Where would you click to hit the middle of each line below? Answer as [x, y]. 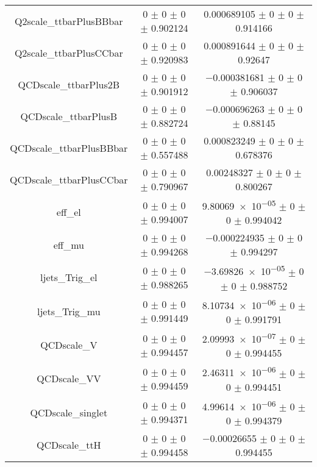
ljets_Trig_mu [69, 311]
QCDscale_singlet [69, 412]
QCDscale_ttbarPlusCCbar [69, 179]
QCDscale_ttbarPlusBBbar [69, 148]
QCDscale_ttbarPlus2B [69, 84]
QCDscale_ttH [69, 445]
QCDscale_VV [69, 379]
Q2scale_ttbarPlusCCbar [69, 52]
